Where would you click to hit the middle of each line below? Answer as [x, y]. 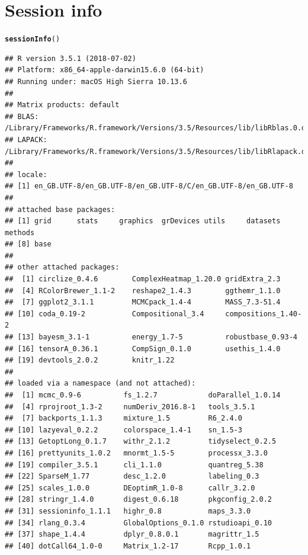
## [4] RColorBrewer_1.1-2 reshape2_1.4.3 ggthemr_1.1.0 [143, 291]
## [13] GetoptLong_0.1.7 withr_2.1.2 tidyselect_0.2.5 [141, 442]
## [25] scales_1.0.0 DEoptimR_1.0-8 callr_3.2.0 [130, 488]
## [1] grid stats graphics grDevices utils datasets [143, 221]
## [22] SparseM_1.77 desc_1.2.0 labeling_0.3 [132, 477]
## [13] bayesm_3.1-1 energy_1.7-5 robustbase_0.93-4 [151, 337]
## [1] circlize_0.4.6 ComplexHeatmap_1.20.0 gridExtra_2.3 [143, 279]
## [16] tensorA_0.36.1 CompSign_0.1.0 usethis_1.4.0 [143, 349]
